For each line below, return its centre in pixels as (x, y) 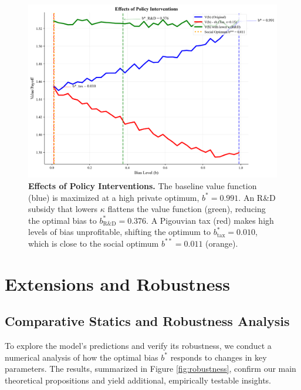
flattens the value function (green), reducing (187, 209)
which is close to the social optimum (94, 243)
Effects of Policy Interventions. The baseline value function (143, 185)
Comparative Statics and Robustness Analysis (147, 321)
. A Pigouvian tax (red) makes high (210, 220)
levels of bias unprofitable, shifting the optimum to (120, 232)
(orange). (222, 243)
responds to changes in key (219, 357)
